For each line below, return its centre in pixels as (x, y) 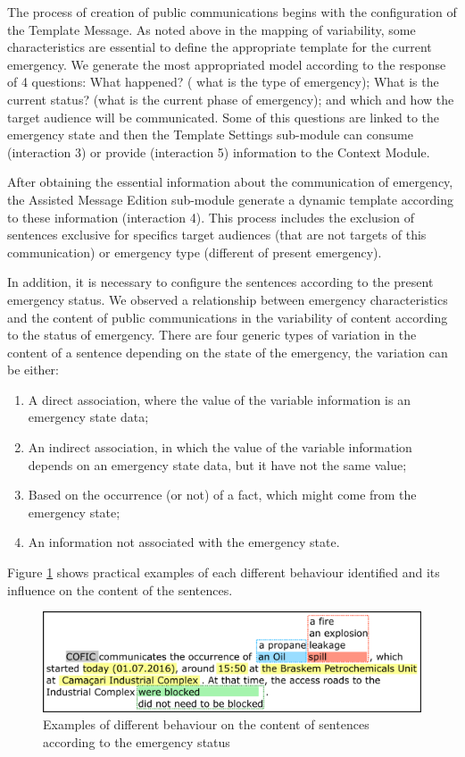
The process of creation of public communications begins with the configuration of (232, 12)
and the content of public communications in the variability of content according (228, 317)
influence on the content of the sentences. (120, 589)
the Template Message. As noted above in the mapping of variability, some (212, 29)
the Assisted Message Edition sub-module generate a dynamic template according (231, 199)
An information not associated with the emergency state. (184, 542)
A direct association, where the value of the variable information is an (219, 399)
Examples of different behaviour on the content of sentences (206, 724)
